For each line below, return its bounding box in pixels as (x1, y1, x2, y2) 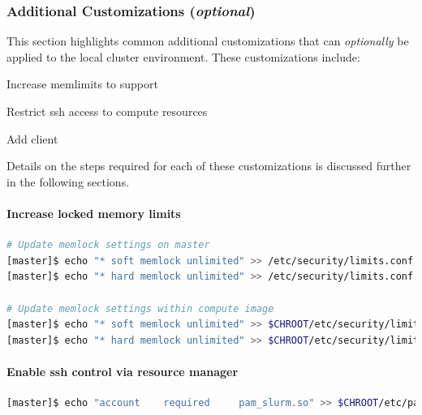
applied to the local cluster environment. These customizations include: (6, 48, 360, 65)
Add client (6, 130, 58, 147)
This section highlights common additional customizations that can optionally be (6, 32, 409, 49)
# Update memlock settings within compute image (6, 302, 274, 314)
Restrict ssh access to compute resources (6, 103, 208, 119)
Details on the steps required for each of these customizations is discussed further (6, 157, 411, 174)
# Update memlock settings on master (6, 239, 210, 251)
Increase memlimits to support (6, 75, 158, 92)
